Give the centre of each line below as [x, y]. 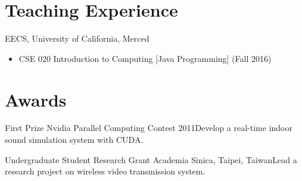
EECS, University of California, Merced [77, 38]
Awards [36, 99]
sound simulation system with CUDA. [74, 140]
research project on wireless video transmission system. [105, 171]
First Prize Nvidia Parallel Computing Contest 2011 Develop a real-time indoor [149, 128]
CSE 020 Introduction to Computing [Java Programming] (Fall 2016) [145, 58]
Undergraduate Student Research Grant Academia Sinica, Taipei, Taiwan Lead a [151, 159]
